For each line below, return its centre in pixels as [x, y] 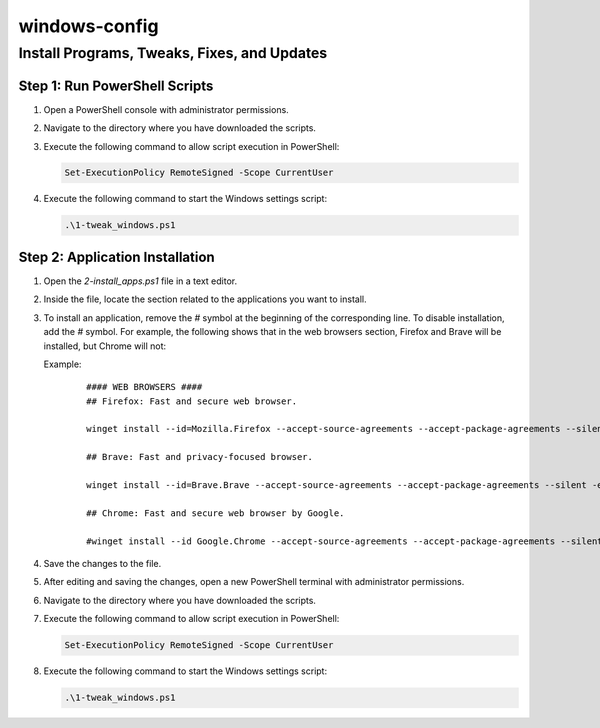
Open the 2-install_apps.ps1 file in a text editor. [140, 281]
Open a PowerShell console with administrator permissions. [166, 109]
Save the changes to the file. [102, 563]
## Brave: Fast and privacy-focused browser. [200, 457]
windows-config [88, 26]
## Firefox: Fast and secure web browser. [192, 401]
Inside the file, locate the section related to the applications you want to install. [205, 299]
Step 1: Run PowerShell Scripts [116, 85]
